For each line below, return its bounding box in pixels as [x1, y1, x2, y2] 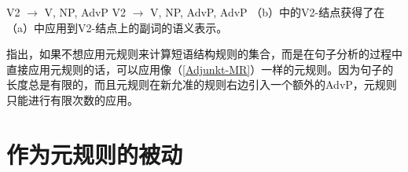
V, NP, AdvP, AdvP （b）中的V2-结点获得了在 [150, 4, 385, 20]
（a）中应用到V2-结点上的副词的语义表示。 [6, 19, 228, 35]
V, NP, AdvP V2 [44, 4, 127, 20]
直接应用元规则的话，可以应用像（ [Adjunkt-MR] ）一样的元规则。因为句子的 [6, 60, 394, 77]
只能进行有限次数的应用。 [6, 91, 138, 108]
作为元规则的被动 [6, 137, 183, 170]
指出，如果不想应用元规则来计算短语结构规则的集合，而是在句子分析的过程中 [6, 46, 402, 62]
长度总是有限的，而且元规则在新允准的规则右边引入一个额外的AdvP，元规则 [6, 76, 397, 93]
